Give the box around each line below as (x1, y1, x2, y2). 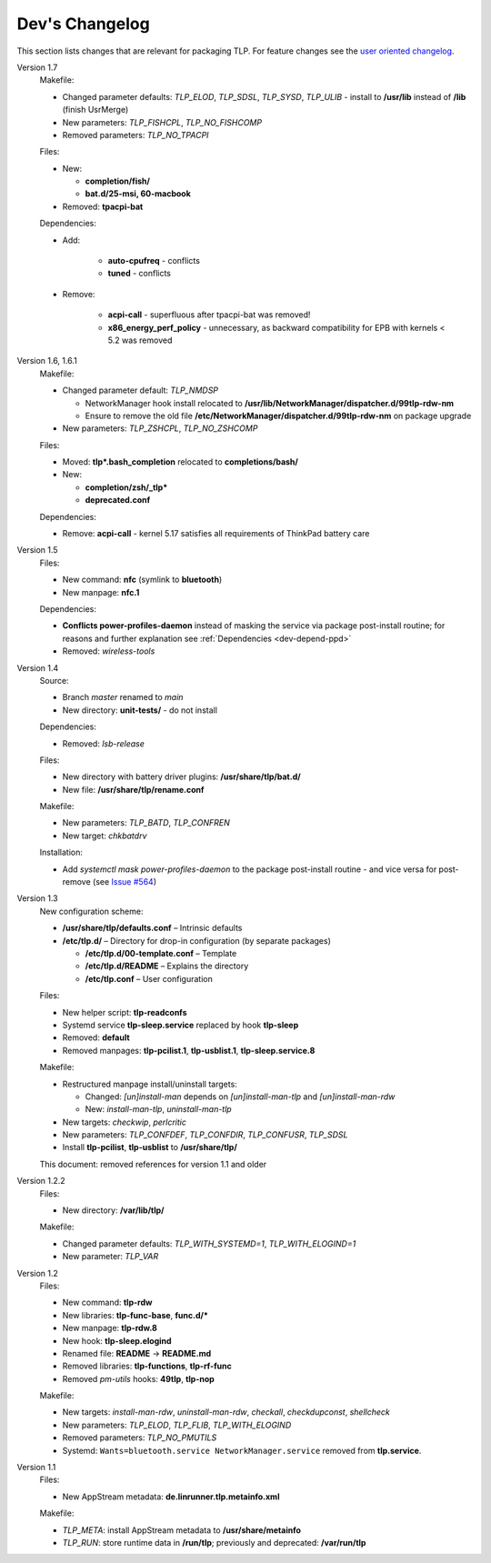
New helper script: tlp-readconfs (62, 1007, 187, 1017)
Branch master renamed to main (62, 692, 184, 703)
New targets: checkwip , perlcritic (62, 1117, 186, 1127)
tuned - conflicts (107, 268, 172, 279)
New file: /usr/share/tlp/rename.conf (62, 784, 205, 795)
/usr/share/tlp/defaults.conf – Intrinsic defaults (62, 923, 243, 934)
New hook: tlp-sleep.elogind (62, 1335, 172, 1346)
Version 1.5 (16, 545, 58, 556)
